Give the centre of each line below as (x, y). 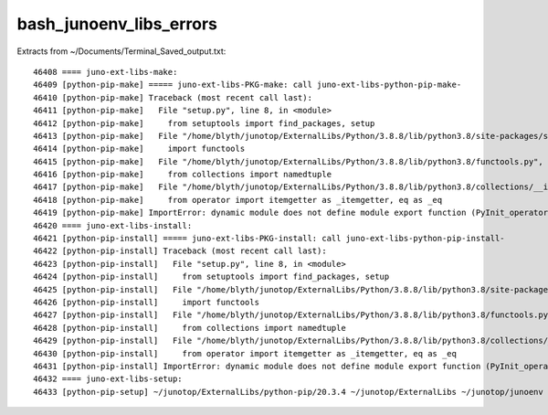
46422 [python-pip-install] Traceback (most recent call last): (180, 251)
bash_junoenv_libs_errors (117, 24)
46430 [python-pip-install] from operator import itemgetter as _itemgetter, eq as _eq (245, 353)
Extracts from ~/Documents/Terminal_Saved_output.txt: (121, 51)
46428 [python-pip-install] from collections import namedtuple (190, 328)
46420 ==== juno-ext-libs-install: (113, 225)
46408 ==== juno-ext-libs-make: (105, 72)
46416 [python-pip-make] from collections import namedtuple (183, 175)
